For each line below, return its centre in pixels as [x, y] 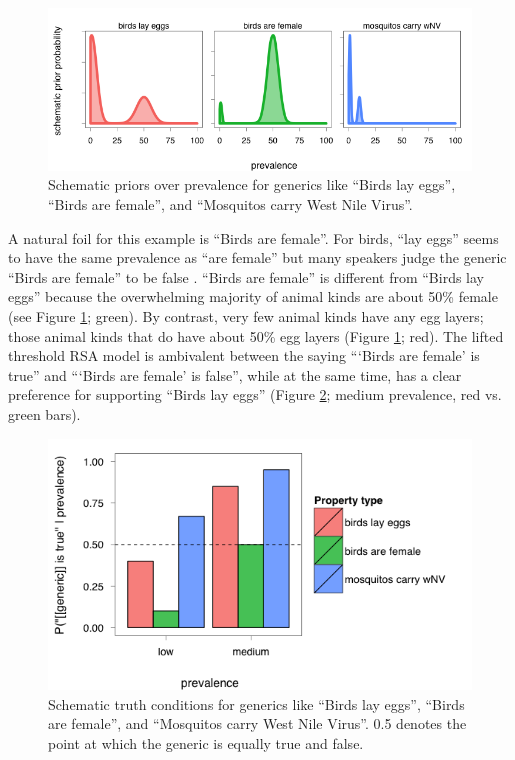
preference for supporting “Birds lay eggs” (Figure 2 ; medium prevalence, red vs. [255, 394]
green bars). [44, 414]
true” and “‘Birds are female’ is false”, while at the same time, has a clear [235, 374]
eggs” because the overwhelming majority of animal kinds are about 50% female [253, 296]
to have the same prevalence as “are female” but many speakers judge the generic [257, 257]
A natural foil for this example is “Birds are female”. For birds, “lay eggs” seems [253, 237]
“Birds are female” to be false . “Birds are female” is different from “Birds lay [246, 276]
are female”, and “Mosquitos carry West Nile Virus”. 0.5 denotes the [257, 723]
